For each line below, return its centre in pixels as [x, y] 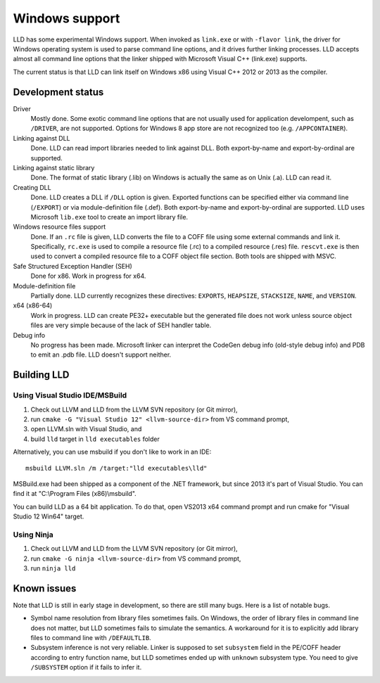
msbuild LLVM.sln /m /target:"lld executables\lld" [116, 468]
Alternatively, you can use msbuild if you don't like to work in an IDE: [112, 452]
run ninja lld [53, 568]
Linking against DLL [42, 138]
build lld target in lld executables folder [95, 439]
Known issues [45, 588]
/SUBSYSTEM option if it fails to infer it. [86, 668]
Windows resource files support [59, 227]
